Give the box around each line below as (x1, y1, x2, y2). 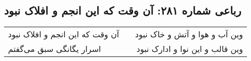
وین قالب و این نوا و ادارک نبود (136, 43, 243, 55)
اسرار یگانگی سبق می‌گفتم (8, 43, 101, 55)
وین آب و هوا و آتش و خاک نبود (135, 28, 243, 40)
